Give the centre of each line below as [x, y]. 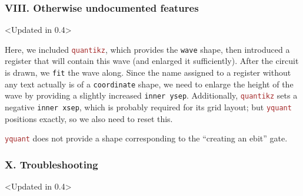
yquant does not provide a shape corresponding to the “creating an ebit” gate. [146, 138]
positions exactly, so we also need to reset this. [89, 118]
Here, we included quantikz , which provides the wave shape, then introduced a [147, 49]
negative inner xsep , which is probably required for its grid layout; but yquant [148, 107]
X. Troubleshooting [51, 164]
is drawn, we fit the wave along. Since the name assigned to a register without [148, 72]
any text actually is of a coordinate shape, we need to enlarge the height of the [149, 84]
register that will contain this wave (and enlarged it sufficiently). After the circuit [152, 61]
